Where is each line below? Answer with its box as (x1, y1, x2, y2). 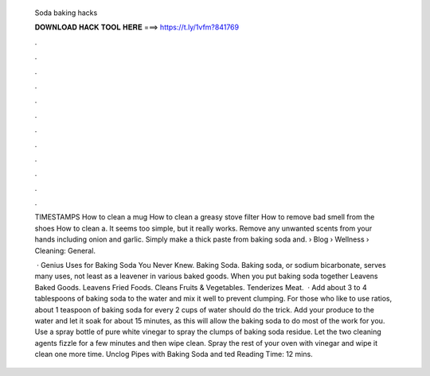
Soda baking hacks (34, 8, 98, 17)
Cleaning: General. (34, 246, 96, 255)
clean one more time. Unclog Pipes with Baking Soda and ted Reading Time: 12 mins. (34, 350, 314, 359)
